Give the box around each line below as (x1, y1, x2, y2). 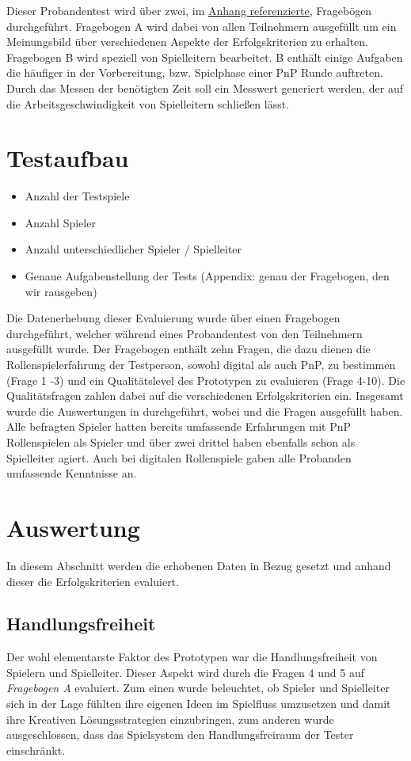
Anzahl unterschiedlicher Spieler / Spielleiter (25, 241, 242, 257)
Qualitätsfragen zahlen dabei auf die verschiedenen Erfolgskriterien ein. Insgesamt (6, 387, 404, 404)
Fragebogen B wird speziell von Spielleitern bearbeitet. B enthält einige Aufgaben (6, 48, 403, 65)
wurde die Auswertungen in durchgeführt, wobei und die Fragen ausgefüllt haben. (6, 402, 403, 419)
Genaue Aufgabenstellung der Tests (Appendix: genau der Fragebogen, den (25, 268, 390, 284)
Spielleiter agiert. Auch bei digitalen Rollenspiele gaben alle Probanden (6, 449, 352, 466)
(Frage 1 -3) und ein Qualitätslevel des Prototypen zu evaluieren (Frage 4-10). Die (6, 371, 405, 388)
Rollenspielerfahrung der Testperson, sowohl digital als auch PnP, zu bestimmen (6, 356, 396, 373)
